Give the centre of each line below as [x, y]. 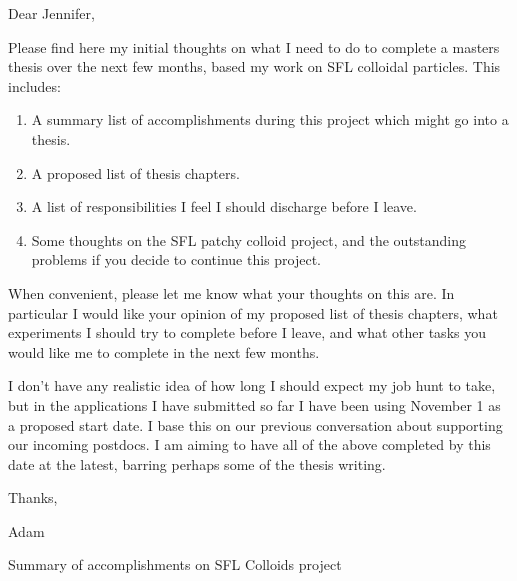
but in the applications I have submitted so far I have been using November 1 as [254, 404]
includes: [34, 85]
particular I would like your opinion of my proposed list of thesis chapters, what [253, 312]
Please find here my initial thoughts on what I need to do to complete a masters [254, 46]
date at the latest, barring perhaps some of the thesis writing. [197, 463]
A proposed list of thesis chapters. [135, 172]
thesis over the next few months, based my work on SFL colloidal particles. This [254, 66]
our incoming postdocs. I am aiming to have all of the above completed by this [249, 444]
